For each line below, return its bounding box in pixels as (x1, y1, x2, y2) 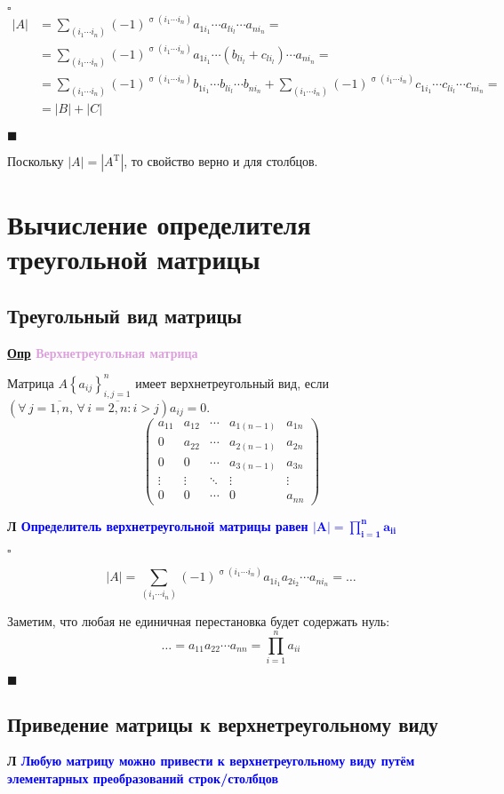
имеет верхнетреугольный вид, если (135, 373, 329, 392)
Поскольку (7, 152, 64, 171)
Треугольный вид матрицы (7, 301, 243, 329)
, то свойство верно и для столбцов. (124, 152, 318, 171)
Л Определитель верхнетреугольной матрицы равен (7, 516, 308, 535)
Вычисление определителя (7, 206, 311, 242)
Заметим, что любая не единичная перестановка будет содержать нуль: (7, 612, 390, 631)
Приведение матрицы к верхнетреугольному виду (7, 710, 438, 737)
